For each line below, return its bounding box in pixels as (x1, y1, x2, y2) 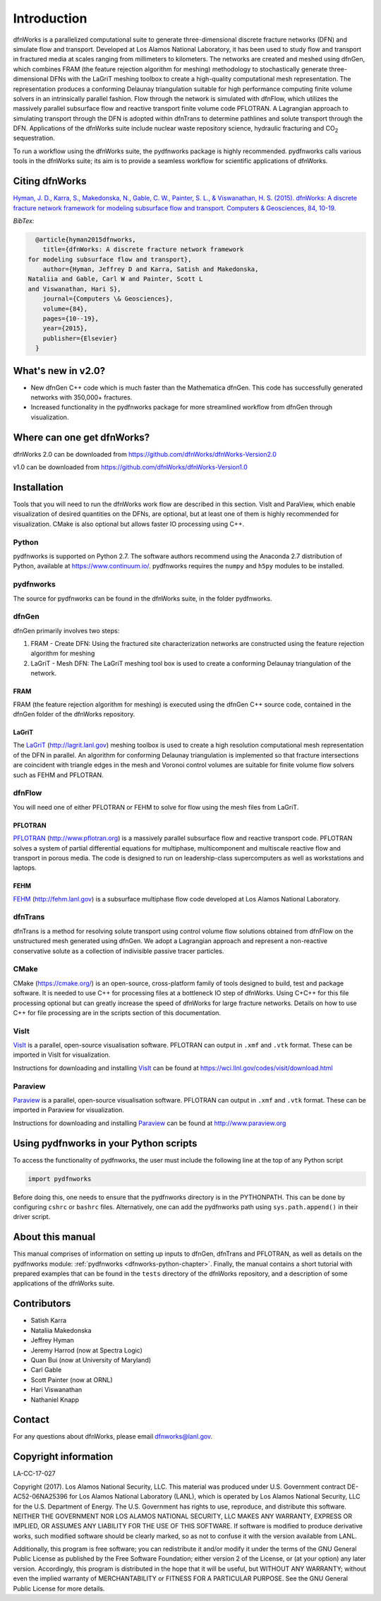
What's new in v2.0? (13, 364, 106, 377)
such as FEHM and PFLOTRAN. (13, 770, 104, 779)
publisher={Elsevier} (42, 334, 118, 342)
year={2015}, (42, 325, 88, 332)
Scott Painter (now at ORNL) (30, 1375, 113, 1384)
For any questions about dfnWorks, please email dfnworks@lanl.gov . (13, 1432, 213, 1441)
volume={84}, (42, 304, 88, 313)
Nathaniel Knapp (30, 1395, 79, 1404)
